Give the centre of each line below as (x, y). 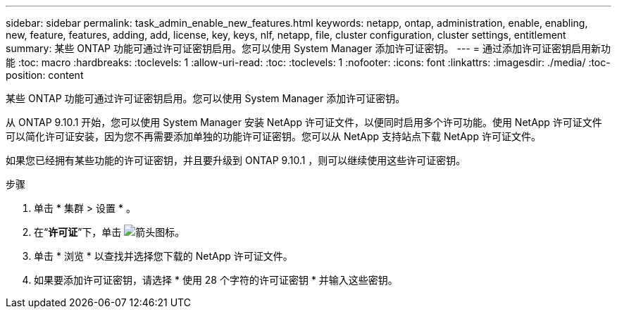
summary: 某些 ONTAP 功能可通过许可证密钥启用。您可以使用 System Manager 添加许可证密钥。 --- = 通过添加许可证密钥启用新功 (308, 48)
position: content (45, 75)
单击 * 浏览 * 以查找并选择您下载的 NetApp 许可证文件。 (163, 256)
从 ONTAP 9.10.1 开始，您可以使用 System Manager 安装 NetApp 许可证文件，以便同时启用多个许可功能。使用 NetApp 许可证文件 (304, 122)
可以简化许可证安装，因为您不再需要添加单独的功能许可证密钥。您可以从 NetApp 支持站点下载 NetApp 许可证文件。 (273, 136)
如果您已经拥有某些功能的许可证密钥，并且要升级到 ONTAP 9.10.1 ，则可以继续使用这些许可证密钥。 (236, 160)
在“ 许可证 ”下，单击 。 (110, 232)
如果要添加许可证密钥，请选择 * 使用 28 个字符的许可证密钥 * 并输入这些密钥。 (216, 280)
